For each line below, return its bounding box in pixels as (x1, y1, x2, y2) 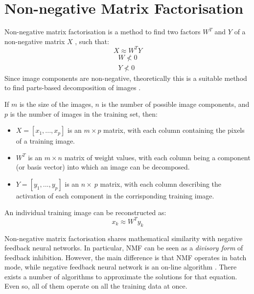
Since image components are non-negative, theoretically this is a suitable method (4, 73, 247, 83)
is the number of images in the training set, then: (10, 108, 158, 119)
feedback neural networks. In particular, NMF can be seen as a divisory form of (4, 243, 243, 253)
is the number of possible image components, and (101, 99, 250, 109)
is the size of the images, (19, 99, 93, 109)
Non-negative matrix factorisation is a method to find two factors (4, 26, 201, 37)
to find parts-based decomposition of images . (4, 82, 141, 93)
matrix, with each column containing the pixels (103, 125, 245, 135)
